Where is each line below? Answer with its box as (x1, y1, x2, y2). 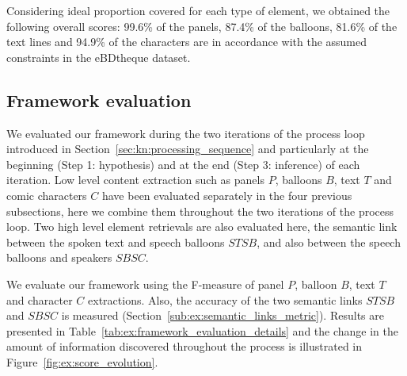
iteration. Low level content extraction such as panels (6, 171, 264, 188)
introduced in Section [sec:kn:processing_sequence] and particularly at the (6, 140, 369, 157)
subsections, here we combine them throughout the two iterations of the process (6, 202, 394, 219)
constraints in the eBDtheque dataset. (6, 48, 191, 65)
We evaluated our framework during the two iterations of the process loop (6, 125, 365, 141)
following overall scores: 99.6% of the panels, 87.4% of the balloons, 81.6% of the (6, 17, 397, 34)
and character (6, 291, 73, 308)
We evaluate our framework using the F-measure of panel (6, 275, 284, 292)
